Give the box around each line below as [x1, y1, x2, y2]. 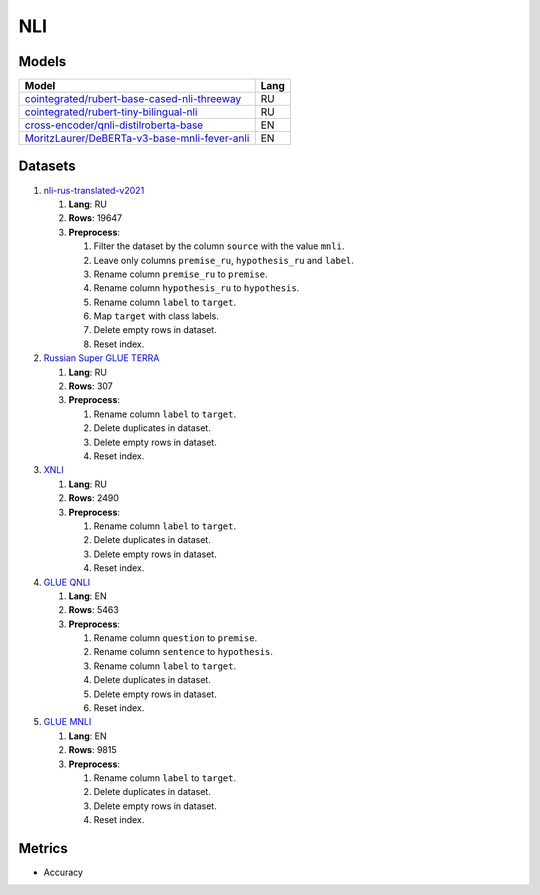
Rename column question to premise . [93, 632, 258, 644]
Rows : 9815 [68, 744, 117, 756]
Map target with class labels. [93, 310, 219, 322]
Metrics [18, 840, 69, 857]
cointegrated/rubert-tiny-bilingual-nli [24, 105, 198, 119]
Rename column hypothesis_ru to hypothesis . [93, 282, 300, 294]
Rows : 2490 [68, 492, 120, 504]
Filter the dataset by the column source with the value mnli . [93, 240, 345, 252]
